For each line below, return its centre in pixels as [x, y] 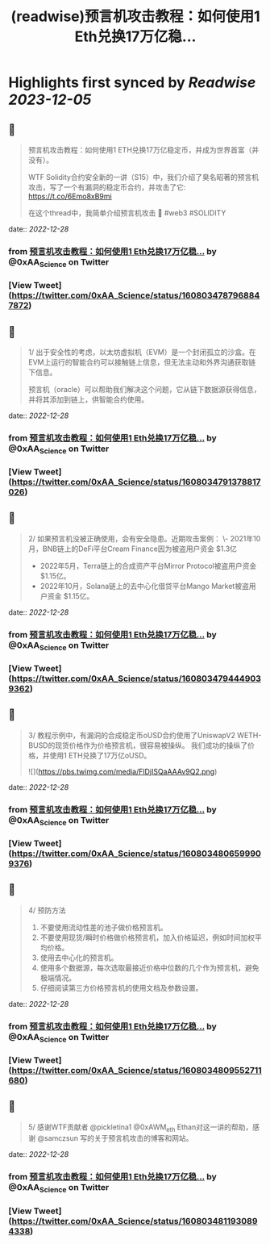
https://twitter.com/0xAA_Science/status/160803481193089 [135, 1221]
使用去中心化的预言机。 [79, 958]
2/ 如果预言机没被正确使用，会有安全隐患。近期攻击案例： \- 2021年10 [144, 538]
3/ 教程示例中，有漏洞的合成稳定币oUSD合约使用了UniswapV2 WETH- [145, 735]
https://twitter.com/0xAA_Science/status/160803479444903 [137, 678]
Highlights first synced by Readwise [132, 83]
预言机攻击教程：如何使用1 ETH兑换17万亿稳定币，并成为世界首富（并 [143, 150]
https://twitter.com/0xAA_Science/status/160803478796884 [136, 295]
